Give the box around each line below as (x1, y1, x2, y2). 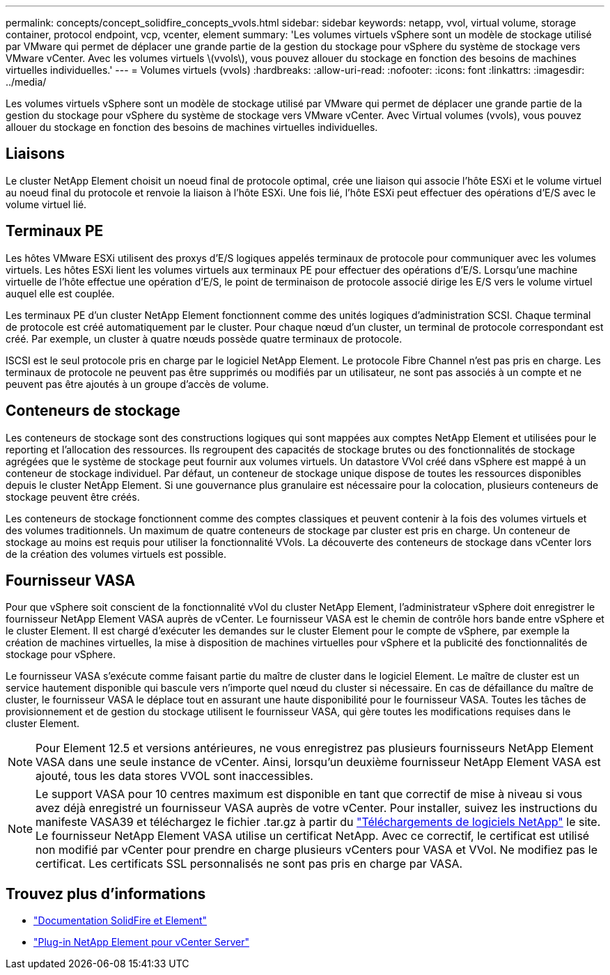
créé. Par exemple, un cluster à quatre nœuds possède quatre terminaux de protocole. (6, 332, 402, 345)
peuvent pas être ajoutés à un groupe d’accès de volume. (6, 377, 269, 390)
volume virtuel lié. (6, 198, 87, 210)
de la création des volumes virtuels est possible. (6, 547, 226, 560)
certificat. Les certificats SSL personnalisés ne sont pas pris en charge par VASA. (36, 857, 463, 871)
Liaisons (6, 145, 65, 163)
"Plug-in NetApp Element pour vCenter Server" (33, 936, 249, 949)
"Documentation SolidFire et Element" (33, 914, 208, 927)
